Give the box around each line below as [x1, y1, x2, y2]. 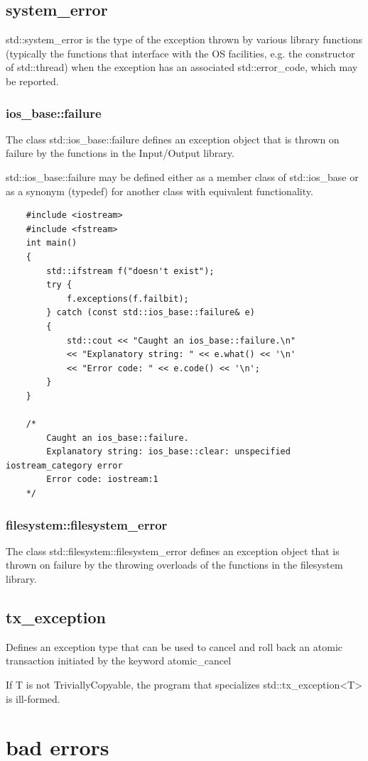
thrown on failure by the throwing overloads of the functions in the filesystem [6, 557, 343, 572]
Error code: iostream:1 [46, 474, 158, 485]
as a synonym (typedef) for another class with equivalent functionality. [6, 183, 313, 198]
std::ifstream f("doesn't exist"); [46, 265, 215, 276]
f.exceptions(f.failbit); [66, 293, 189, 304]
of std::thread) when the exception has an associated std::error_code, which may [6, 60, 358, 75]
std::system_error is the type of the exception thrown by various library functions [6, 32, 363, 47]
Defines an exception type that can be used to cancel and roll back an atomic [6, 639, 343, 654]
